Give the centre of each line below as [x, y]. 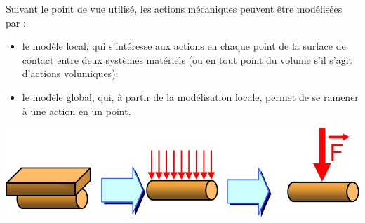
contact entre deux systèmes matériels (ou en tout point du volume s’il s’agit [187, 59]
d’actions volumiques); [70, 73]
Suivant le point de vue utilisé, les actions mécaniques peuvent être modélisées [174, 8]
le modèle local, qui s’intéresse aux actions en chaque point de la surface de [184, 46]
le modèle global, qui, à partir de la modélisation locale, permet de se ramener [190, 96]
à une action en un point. [77, 110]
